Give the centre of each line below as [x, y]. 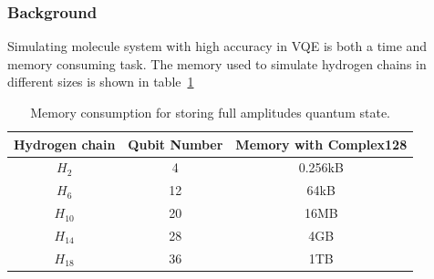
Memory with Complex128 [321, 144]
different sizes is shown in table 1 [101, 82]
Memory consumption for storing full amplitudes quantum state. [210, 112]
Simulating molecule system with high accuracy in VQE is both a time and [217, 46]
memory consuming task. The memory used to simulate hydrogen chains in [217, 63]
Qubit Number [176, 144]
